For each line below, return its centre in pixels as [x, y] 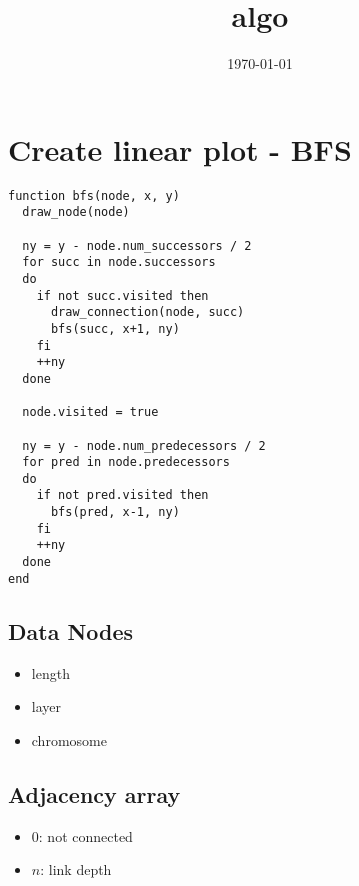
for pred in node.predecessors [126, 462]
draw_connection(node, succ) [147, 312]
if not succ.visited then [122, 295]
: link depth [76, 869]
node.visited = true [90, 412]
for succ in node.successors [119, 262]
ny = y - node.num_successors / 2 [137, 245]
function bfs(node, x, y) [94, 195]
